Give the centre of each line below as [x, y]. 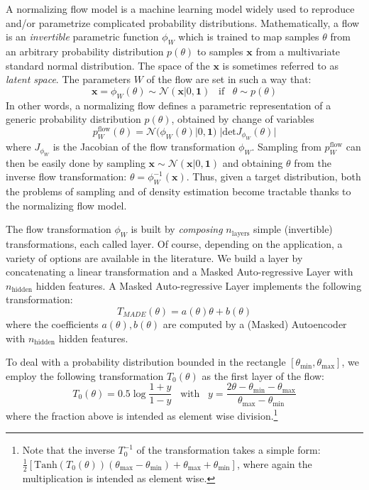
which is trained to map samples [249, 37]
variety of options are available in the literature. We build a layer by [154, 257]
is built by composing [177, 229]
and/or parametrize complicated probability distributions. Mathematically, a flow [183, 22]
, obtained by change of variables [243, 119]
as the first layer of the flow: [263, 375]
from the [313, 162]
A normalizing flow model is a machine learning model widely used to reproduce [180, 9]
